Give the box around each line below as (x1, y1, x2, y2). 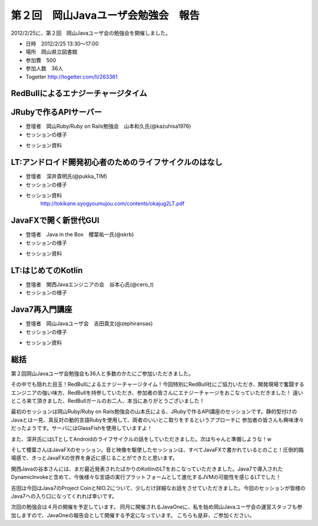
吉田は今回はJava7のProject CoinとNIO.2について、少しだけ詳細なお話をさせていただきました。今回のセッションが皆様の (11, 484, 306, 491)
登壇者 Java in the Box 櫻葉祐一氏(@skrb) (25, 231, 134, 238)
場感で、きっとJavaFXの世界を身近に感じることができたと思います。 (11, 454, 178, 462)
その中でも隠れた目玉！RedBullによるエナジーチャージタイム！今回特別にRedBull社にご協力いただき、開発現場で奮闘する (11, 381, 304, 388)
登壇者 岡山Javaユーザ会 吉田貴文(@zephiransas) (25, 320, 153, 327)
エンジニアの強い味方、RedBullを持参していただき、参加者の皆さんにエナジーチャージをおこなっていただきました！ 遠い (11, 389, 303, 396)
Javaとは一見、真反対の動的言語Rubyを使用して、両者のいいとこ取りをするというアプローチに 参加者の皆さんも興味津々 (11, 416, 304, 424)
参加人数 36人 (25, 65, 64, 72)
